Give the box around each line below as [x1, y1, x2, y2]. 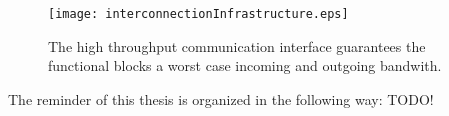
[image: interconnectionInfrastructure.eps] [48, 7, 349, 21]
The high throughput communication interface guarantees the [48, 35, 426, 56]
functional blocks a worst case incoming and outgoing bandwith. [48, 55, 442, 76]
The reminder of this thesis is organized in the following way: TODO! [8, 88, 434, 109]
